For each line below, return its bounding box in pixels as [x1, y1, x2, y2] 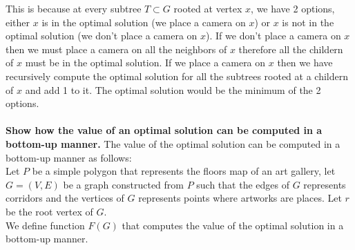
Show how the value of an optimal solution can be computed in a [6, 123, 323, 137]
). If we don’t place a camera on [206, 28, 341, 43]
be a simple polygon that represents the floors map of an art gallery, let [32, 164, 336, 178]
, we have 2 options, [251, 1, 335, 15]
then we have [277, 55, 333, 70]
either [6, 15, 30, 29]
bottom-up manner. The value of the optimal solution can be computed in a [6, 136, 340, 151]
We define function [6, 218, 85, 232]
